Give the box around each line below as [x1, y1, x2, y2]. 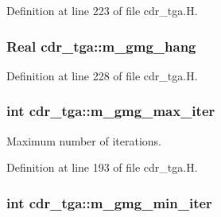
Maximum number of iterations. [6, 132, 162, 149]
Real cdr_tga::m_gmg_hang [6, 36, 196, 56]
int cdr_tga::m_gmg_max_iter [6, 101, 215, 121]
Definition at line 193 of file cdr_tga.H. [6, 159, 198, 176]
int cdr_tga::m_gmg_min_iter [6, 192, 212, 212]
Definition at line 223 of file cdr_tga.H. [6, 2, 198, 18]
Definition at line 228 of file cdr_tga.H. [6, 67, 198, 83]
